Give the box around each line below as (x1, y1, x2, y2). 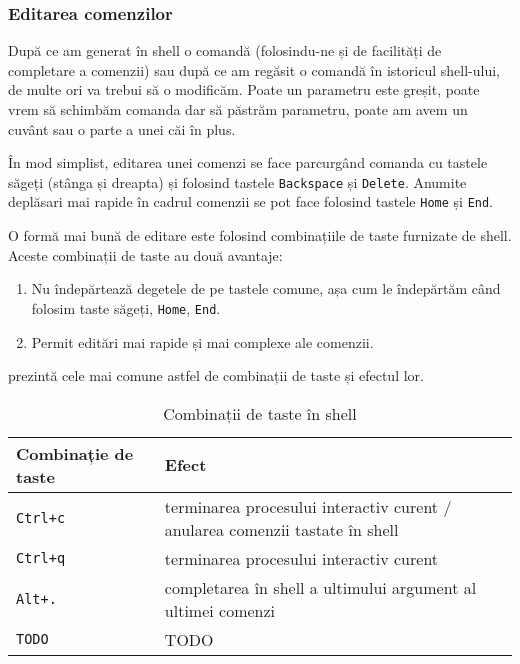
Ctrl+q (16, 550, 66, 567)
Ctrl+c (16, 509, 66, 526)
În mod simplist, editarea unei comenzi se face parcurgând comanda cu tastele (8, 152, 488, 173)
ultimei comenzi (164, 598, 276, 622)
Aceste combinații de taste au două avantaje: (8, 244, 283, 265)
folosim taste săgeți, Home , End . (31, 297, 221, 318)
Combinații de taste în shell (163, 401, 357, 425)
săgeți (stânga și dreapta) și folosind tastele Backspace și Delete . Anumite (8, 171, 467, 192)
